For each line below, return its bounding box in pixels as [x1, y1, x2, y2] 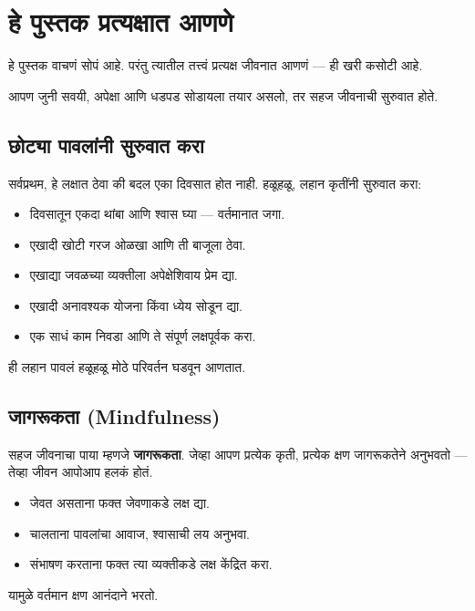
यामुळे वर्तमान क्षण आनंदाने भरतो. [8, 585, 159, 604]
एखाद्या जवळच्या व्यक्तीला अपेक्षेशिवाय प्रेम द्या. [29, 265, 238, 285]
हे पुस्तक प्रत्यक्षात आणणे [8, 3, 233, 40]
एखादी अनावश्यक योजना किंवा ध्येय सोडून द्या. [29, 295, 243, 315]
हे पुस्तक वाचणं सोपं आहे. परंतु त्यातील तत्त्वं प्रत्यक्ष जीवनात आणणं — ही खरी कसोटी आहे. [8, 56, 423, 75]
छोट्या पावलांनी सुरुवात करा [8, 130, 204, 159]
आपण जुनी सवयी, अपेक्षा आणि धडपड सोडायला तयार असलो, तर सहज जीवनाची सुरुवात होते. [8, 86, 439, 105]
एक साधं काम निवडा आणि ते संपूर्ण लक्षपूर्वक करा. [29, 326, 256, 346]
